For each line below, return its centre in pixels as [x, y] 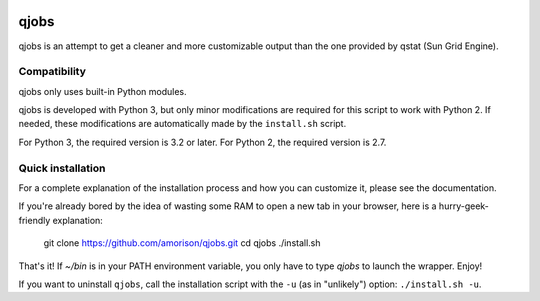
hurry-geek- [464, 206]
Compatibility [52, 72]
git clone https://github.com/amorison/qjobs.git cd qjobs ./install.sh [182, 243]
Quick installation [62, 168]
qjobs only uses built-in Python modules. [102, 91]
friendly [34, 220]
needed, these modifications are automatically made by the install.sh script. [182, 124]
